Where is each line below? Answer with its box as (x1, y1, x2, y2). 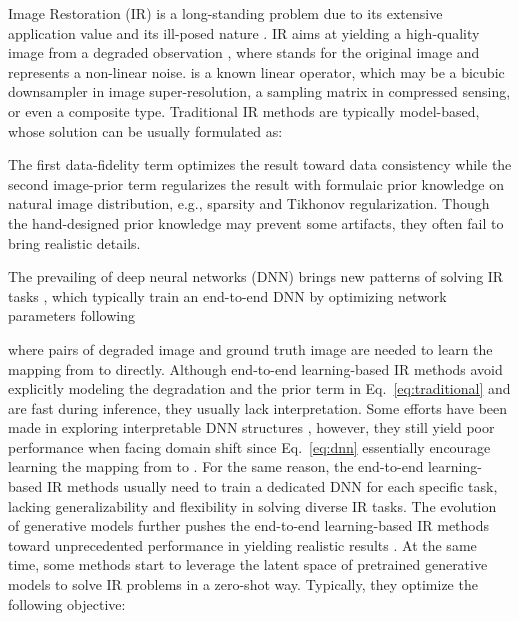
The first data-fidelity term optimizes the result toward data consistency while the (8, 154, 512, 175)
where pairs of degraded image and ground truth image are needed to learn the (8, 338, 493, 359)
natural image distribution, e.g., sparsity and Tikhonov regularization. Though (8, 193, 490, 214)
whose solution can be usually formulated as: (8, 120, 283, 141)
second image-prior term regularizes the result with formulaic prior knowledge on (8, 173, 505, 194)
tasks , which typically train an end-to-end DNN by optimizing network (8, 285, 447, 306)
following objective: (8, 593, 126, 614)
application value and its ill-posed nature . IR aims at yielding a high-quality (8, 22, 480, 43)
